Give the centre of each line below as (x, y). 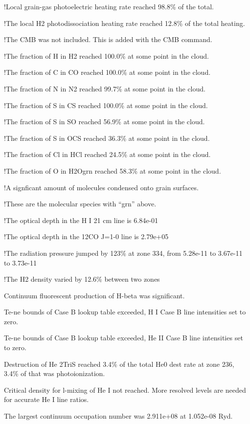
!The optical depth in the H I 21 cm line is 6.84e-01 (81, 220)
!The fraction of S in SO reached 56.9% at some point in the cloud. (104, 122)
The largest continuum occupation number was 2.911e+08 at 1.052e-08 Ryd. (118, 416)
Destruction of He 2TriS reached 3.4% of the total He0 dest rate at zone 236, (119, 364)
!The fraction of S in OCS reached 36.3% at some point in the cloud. (107, 138)
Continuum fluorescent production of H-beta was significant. (94, 295)
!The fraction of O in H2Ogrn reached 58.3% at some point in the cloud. (113, 170)
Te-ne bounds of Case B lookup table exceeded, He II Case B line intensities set (124, 338)
